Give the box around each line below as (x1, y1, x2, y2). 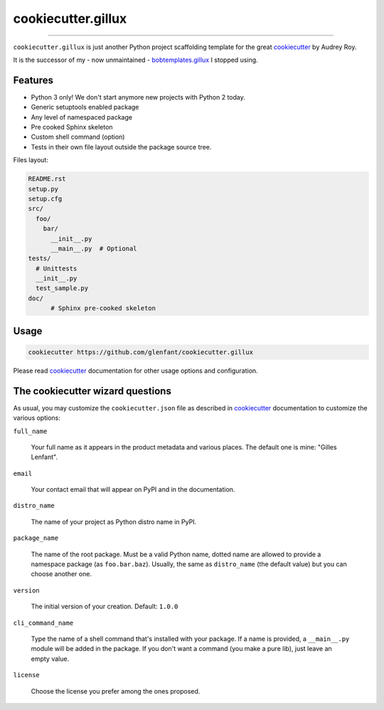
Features (13, 74, 53, 86)
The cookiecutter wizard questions (13, 385, 172, 397)
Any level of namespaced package (31, 112, 133, 121)
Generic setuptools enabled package (31, 103, 139, 112)
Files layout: (13, 156, 49, 164)
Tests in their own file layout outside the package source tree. (31, 142, 212, 151)
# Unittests (36, 264, 78, 272)
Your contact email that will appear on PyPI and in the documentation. (31, 485, 235, 494)
